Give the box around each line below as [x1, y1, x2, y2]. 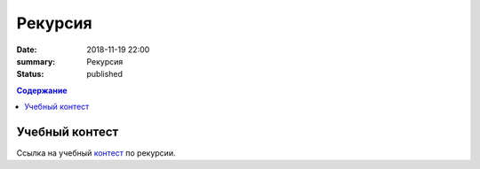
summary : [16, 56, 56, 66]
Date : [16, 44, 37, 55]
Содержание [16, 85, 68, 96]
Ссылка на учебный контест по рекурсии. [16, 148, 176, 158]
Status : [16, 69, 44, 80]
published [86, 69, 124, 80]
